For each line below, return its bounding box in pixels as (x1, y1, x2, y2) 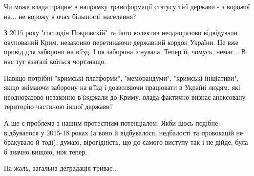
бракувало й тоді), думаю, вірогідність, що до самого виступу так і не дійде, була (4, 137, 248, 147)
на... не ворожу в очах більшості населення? (4, 11, 136, 21)
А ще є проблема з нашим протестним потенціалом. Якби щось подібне (4, 117, 218, 128)
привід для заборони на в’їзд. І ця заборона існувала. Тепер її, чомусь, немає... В (4, 46, 246, 57)
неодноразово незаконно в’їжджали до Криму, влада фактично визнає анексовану (4, 91, 246, 102)
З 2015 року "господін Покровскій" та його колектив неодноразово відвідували (4, 27, 238, 38)
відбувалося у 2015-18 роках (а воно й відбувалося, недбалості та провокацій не (4, 127, 243, 137)
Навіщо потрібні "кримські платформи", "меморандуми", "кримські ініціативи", (4, 72, 239, 83)
